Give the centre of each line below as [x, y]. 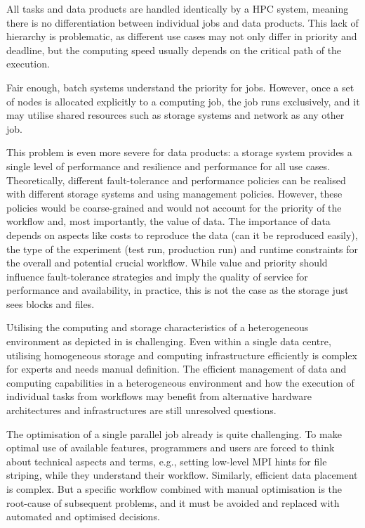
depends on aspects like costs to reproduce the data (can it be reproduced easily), [182, 234]
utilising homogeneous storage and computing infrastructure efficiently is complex [182, 355]
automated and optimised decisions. [83, 516]
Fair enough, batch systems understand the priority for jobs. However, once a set [180, 87]
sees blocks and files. [51, 303]
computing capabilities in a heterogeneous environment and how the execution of [180, 382]
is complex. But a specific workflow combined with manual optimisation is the [174, 489]
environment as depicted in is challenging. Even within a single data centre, [169, 341]
